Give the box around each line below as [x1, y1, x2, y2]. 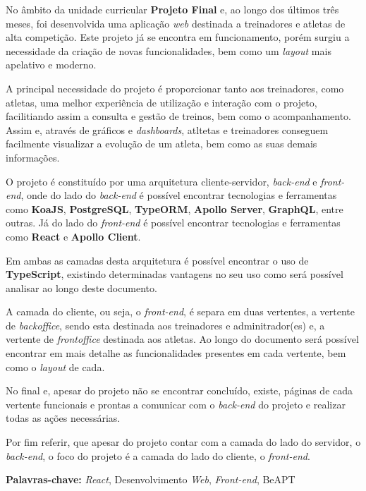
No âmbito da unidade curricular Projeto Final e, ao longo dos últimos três [6, 2, 339, 16]
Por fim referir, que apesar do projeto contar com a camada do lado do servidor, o [6, 435, 361, 449]
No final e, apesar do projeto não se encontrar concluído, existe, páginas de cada [6, 383, 353, 398]
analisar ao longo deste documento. [6, 280, 157, 295]
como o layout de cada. [6, 359, 105, 374]
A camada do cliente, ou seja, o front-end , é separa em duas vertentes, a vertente [6, 304, 355, 319]
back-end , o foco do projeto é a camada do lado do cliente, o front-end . [6, 448, 310, 463]
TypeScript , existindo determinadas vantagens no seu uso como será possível [6, 267, 343, 281]
